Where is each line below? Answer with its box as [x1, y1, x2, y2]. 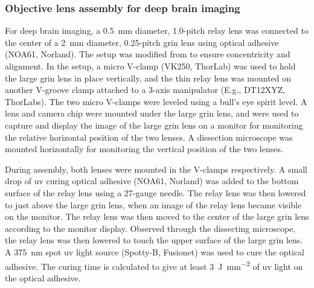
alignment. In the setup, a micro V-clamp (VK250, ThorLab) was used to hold [5, 60, 296, 72]
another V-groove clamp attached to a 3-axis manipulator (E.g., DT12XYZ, [5, 83, 286, 96]
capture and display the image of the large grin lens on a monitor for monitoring [5, 118, 303, 131]
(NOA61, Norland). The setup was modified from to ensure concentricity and [5, 48, 290, 60]
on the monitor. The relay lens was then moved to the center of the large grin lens [5, 210, 309, 223]
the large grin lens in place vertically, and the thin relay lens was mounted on [5, 71, 292, 84]
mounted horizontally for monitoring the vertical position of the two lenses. [5, 142, 283, 155]
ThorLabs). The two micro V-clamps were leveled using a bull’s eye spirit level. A [5, 95, 307, 107]
